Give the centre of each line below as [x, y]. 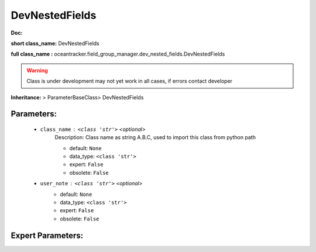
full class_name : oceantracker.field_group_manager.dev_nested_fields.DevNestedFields [118, 54]
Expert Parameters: [47, 235]
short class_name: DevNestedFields [55, 43]
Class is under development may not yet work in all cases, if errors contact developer [130, 81]
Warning [37, 70]
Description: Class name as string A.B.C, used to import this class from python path [155, 137]
